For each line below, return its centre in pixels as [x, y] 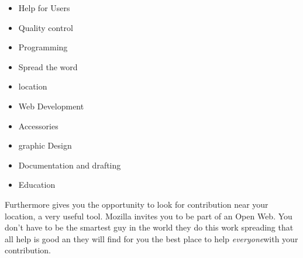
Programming [43, 47]
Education [37, 185]
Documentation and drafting [70, 165]
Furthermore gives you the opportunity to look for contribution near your [137, 204]
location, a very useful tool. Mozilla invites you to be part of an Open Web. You [149, 216]
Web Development [51, 106]
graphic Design [45, 145]
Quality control [46, 27]
